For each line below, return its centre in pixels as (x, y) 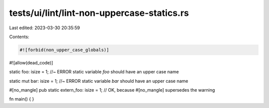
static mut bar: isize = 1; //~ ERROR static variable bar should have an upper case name (99, 81)
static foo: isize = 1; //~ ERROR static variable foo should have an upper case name (94, 72)
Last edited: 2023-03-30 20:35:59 (45, 28)
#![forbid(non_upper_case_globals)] (65, 50)
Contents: (19, 37)
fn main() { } (22, 99)
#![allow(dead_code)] (31, 62)
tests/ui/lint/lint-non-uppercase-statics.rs (99, 13)
